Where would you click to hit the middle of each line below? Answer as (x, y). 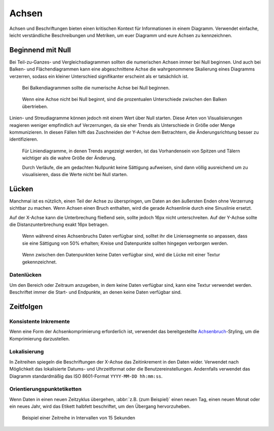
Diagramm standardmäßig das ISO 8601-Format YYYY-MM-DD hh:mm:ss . (86, 376)
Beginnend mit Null (40, 50)
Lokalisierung (27, 352)
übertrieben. (35, 106)
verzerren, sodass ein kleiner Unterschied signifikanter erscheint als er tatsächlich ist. (99, 76)
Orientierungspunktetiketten (46, 389)
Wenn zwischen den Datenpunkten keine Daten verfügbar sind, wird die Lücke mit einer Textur (121, 255)
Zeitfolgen (26, 306)
